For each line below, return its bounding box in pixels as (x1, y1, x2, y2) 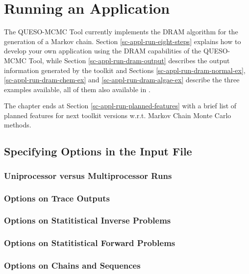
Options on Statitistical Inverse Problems (4, 214, 171, 226)
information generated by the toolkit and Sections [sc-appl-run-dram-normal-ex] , (4, 65, 246, 75)
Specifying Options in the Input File (4, 144, 192, 159)
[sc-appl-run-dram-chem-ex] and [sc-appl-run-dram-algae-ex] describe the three (4, 75, 240, 85)
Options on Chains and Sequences (4, 259, 141, 272)
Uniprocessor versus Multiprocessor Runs (4, 169, 172, 181)
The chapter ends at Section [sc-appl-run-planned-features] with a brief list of (4, 100, 237, 111)
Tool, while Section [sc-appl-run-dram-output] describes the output (28, 55, 230, 65)
